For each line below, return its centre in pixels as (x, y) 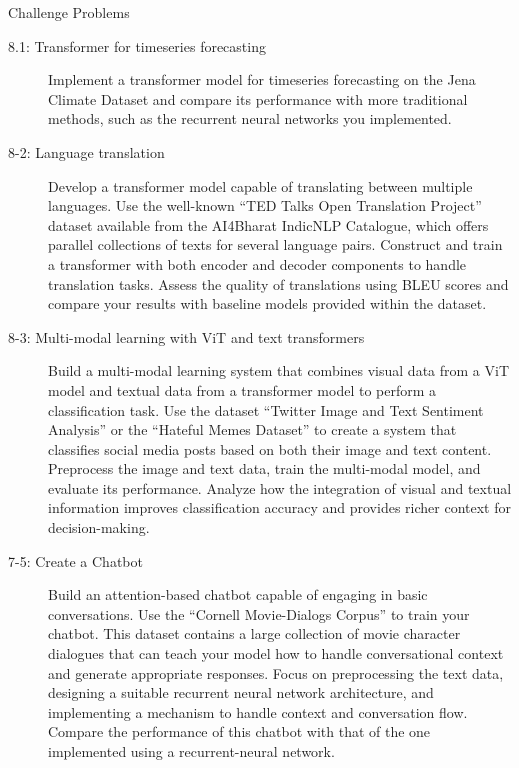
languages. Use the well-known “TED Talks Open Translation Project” (265, 205)
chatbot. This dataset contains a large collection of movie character (254, 633)
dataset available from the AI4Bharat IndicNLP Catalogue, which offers (268, 224)
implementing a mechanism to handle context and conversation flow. (258, 711)
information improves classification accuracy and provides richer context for (279, 507)
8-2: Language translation (86, 151)
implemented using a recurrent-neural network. (191, 751)
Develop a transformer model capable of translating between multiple (260, 185)
